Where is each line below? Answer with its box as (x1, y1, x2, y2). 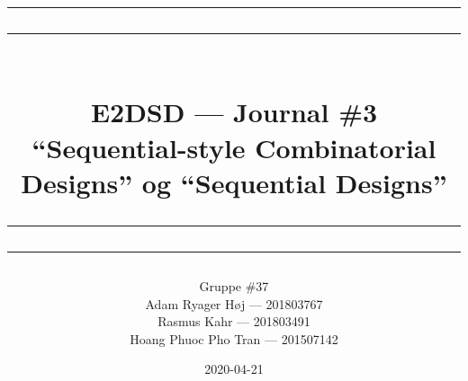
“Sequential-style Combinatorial (31, 128, 436, 165)
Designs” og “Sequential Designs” (21, 164, 447, 200)
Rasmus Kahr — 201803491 (157, 312, 310, 331)
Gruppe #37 (199, 276, 269, 295)
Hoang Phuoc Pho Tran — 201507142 (130, 329, 338, 348)
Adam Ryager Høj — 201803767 (145, 294, 323, 313)
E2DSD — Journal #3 (90, 93, 378, 130)
